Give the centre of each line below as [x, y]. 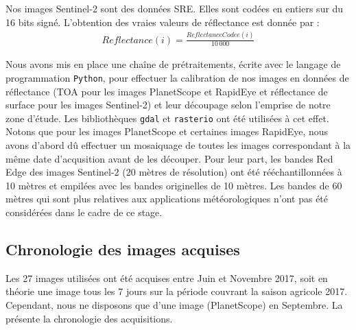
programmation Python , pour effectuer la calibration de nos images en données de [177, 77]
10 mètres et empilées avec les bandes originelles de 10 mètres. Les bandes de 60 [174, 185]
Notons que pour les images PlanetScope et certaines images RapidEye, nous [167, 131]
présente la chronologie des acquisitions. [89, 318]
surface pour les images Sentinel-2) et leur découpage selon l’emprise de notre [168, 105]
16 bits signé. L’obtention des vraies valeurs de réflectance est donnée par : [163, 22]
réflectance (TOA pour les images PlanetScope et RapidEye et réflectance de [167, 91]
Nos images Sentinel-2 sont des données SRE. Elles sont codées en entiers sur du [175, 8]
